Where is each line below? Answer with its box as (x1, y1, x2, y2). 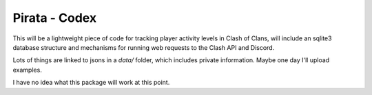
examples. (12, 66, 43, 74)
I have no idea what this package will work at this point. (12, 79, 170, 87)
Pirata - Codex (12, 10, 96, 25)
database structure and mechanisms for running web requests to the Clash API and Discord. (12, 43, 275, 51)
